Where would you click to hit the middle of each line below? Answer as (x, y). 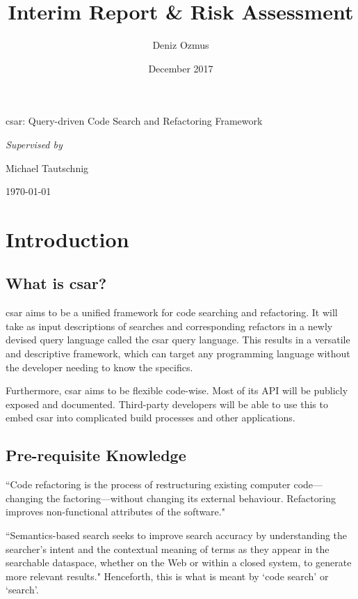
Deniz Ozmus (181, 45)
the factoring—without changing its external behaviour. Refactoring (191, 498)
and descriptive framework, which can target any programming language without (178, 353)
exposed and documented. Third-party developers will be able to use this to (167, 404)
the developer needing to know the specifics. (99, 367)
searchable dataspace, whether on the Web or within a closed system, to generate (179, 562)
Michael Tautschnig (47, 168)
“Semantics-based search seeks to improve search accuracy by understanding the (177, 535)
